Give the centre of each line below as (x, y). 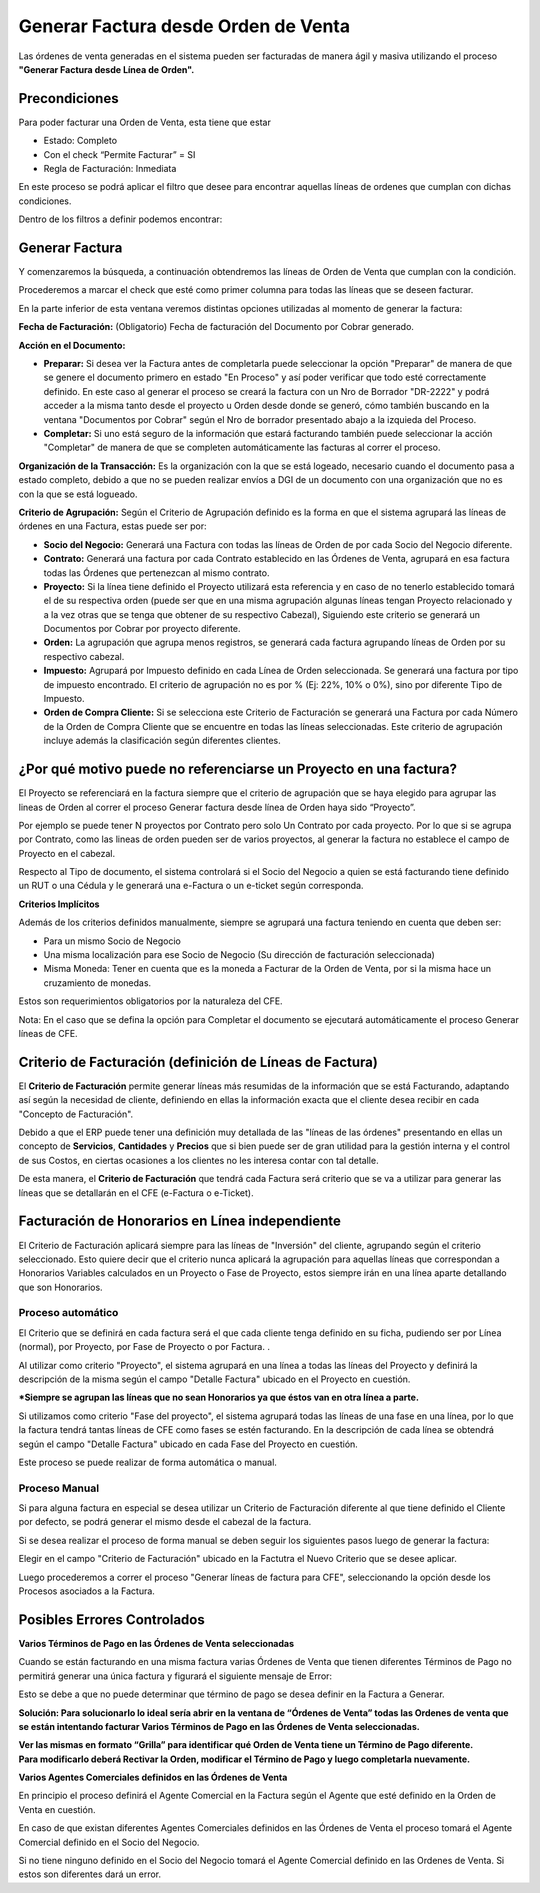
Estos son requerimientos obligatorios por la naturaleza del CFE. (151, 1001)
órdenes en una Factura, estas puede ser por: (112, 526)
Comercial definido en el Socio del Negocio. (109, 1842)
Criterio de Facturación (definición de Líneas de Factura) (198, 1061)
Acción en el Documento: (72, 345)
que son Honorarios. (61, 1287)
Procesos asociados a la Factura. (86, 1591)
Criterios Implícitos (59, 904)
